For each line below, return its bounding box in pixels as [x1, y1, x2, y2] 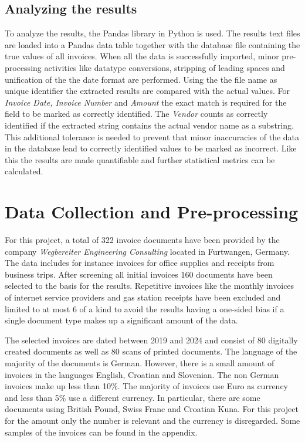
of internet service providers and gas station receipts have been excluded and [5, 291, 281, 303]
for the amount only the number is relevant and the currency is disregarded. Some [5, 414, 300, 426]
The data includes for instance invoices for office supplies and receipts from [5, 257, 274, 269]
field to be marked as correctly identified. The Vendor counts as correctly [5, 107, 268, 120]
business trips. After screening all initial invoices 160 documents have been [5, 268, 273, 280]
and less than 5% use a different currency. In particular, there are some [5, 391, 260, 403]
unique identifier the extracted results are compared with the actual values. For [5, 85, 290, 97]
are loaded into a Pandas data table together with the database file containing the [5, 38, 300, 50]
